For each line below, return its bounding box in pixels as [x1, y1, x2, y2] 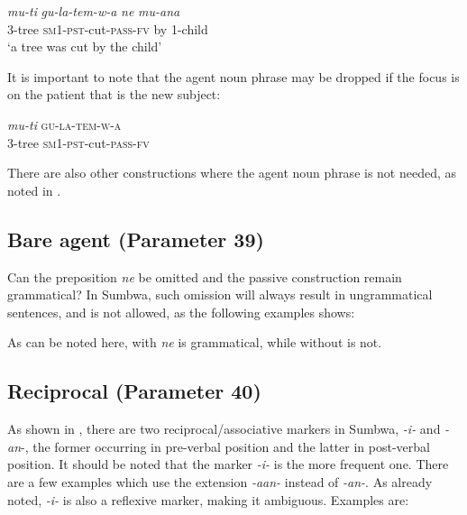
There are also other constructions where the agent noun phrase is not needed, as [7, 163, 457, 182]
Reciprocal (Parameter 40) [7, 377, 261, 405]
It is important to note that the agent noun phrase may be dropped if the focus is [7, 67, 460, 86]
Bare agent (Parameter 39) [7, 225, 264, 253]
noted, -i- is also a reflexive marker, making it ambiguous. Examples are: [7, 490, 409, 509]
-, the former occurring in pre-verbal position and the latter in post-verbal [21, 437, 430, 455]
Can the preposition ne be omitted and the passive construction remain [7, 267, 402, 286]
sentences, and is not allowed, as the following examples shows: [7, 302, 355, 321]
